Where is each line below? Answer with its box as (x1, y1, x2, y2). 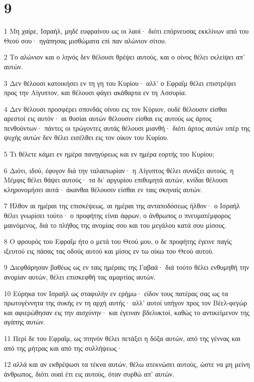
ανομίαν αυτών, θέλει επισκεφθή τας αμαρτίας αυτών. (4, 272, 156, 281)
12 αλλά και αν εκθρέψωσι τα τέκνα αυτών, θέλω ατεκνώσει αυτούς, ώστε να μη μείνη (4, 359, 250, 369)
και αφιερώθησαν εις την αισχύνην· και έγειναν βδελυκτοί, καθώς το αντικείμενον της (4, 307, 250, 317)
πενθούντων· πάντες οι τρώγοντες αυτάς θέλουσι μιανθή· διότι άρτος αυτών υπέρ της (4, 122, 250, 133)
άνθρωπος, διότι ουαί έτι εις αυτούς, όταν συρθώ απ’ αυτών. (4, 368, 174, 379)
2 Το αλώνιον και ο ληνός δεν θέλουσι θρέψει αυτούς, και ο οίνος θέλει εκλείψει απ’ (4, 52, 245, 62)
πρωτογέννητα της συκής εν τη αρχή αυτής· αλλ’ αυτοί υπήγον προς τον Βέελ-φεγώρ (4, 298, 247, 308)
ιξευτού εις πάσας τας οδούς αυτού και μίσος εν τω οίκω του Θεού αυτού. (4, 245, 214, 256)
